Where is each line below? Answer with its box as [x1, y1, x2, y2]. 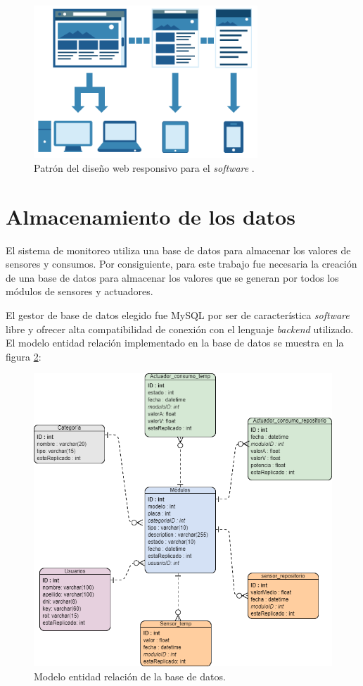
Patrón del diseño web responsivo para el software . [34, 160, 255, 175]
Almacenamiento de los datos [6, 201, 295, 230]
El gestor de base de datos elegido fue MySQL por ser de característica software [6, 307, 350, 322]
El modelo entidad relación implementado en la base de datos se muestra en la [6, 335, 344, 350]
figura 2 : [6, 349, 42, 363]
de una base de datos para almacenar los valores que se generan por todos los [6, 270, 339, 285]
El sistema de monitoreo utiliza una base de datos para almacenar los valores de [6, 242, 351, 257]
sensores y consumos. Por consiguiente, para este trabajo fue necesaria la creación [6, 256, 357, 271]
